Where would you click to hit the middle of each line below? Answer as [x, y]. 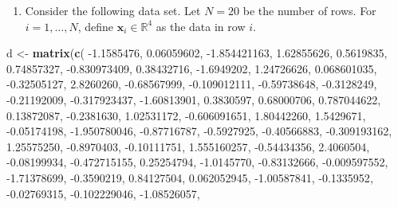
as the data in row [201, 26]
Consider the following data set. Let [113, 10]
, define [96, 26]
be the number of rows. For [309, 10]
